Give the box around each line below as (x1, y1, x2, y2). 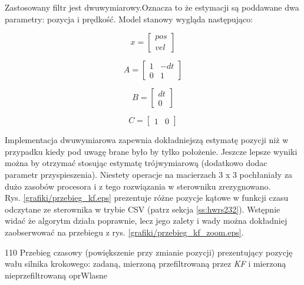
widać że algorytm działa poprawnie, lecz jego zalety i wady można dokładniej (5, 214, 288, 227)
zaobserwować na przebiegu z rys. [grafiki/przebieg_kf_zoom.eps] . (5, 226, 244, 238)
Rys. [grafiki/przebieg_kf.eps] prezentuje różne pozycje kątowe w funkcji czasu (5, 191, 289, 204)
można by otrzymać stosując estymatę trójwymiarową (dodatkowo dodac (5, 157, 267, 169)
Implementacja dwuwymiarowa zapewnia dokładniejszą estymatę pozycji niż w (5, 134, 289, 146)
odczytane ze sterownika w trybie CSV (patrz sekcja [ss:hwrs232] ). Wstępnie (5, 203, 280, 215)
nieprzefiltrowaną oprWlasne (5, 269, 108, 281)
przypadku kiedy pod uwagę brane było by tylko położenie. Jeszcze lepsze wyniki (5, 145, 298, 157)
